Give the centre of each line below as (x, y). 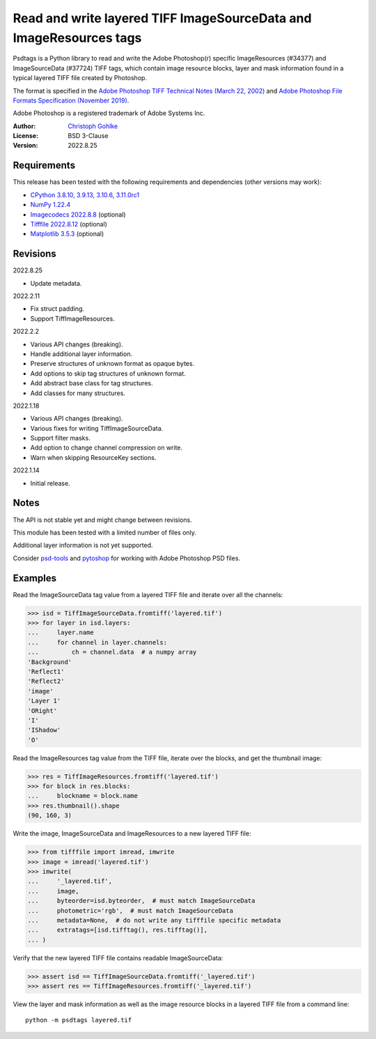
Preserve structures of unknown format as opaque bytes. (112, 364)
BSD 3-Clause (88, 136)
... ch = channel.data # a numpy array (112, 652)
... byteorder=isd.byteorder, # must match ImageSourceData (141, 901)
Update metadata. (56, 283)
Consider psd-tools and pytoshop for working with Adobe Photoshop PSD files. (126, 558)
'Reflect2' (46, 682)
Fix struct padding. (57, 309)
